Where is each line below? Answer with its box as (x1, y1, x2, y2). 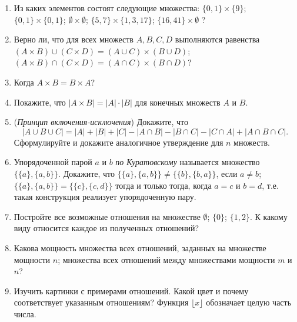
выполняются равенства (175, 33, 260, 45)
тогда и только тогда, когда (115, 179, 212, 191)
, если (216, 167, 238, 179)
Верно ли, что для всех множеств (14, 33, 134, 45)
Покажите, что (14, 96, 66, 108)
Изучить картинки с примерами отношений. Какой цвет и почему (14, 284, 249, 297)
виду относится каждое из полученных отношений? (14, 222, 199, 234)
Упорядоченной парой (14, 156, 92, 168)
